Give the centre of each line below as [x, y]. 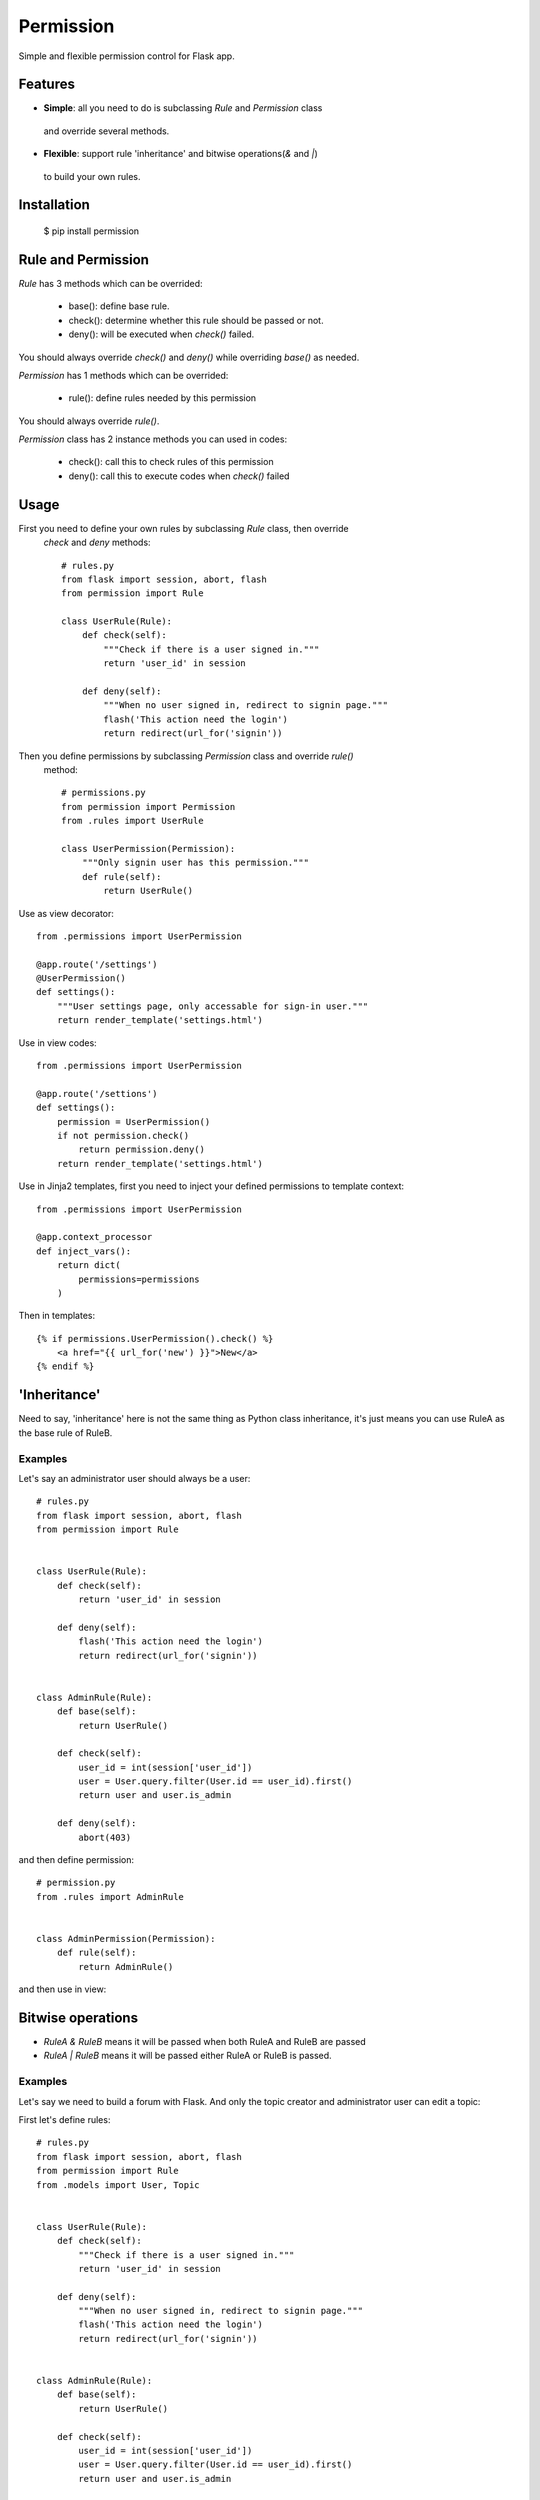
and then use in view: [62, 1989]
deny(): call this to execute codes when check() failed [179, 476]
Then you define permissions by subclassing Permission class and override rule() [186, 756]
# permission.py [76, 1883]
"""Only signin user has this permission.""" [195, 863]
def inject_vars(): [84, 1251]
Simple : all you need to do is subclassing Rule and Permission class [183, 108]
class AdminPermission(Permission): [126, 1938]
